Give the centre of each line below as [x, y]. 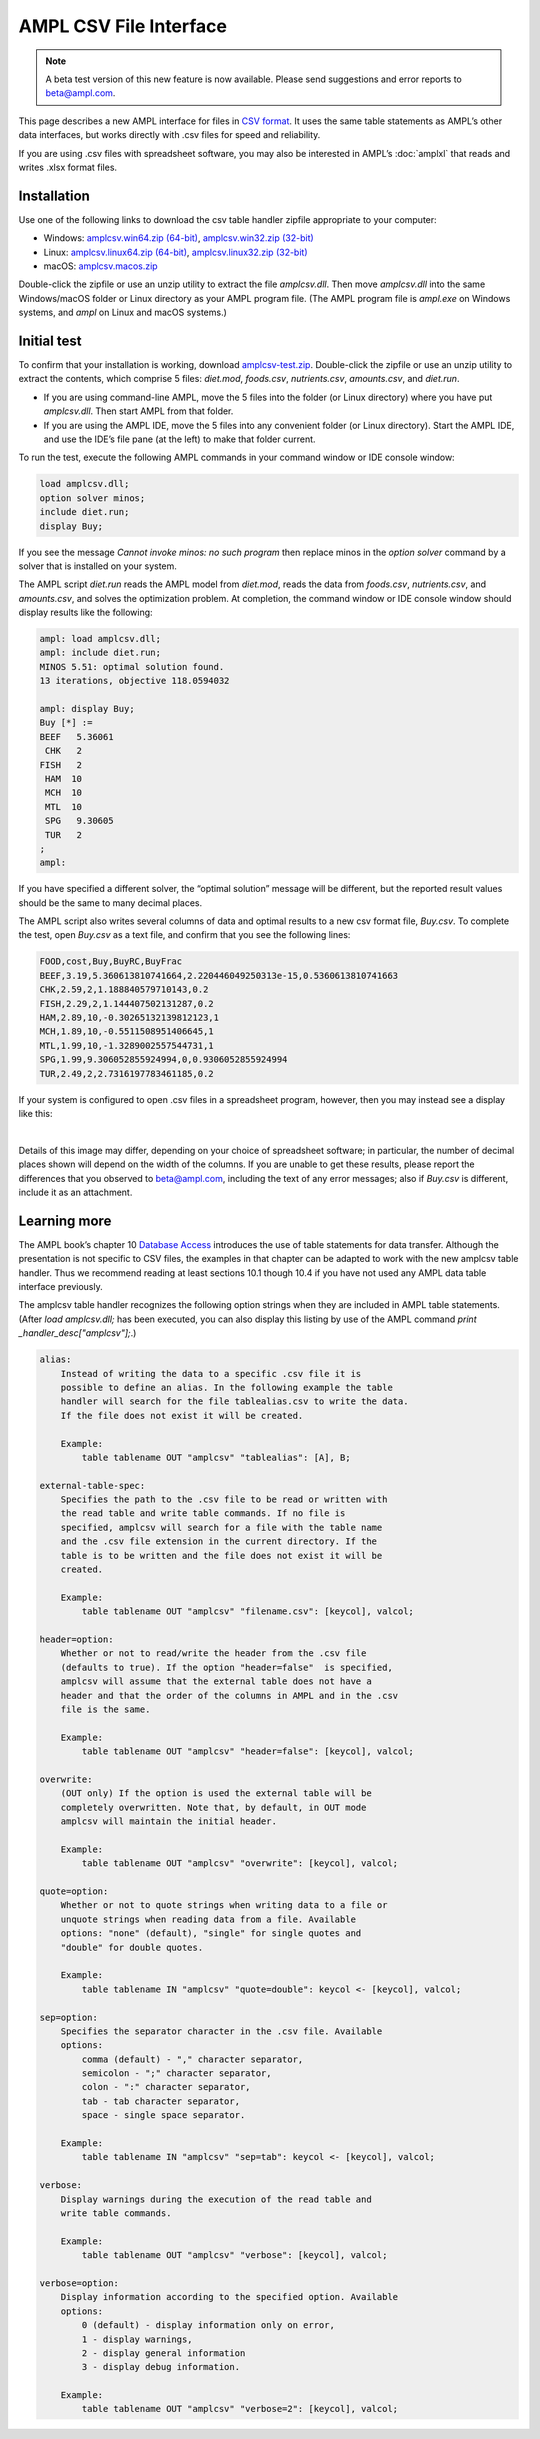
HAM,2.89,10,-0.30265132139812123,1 [129, 1018]
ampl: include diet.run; [100, 653]
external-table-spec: [92, 1485]
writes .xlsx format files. [68, 167]
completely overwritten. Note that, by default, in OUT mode [213, 1807]
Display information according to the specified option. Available [229, 2297]
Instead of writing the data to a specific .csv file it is [211, 1373]
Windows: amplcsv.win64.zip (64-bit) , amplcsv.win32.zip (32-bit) [178, 238]
